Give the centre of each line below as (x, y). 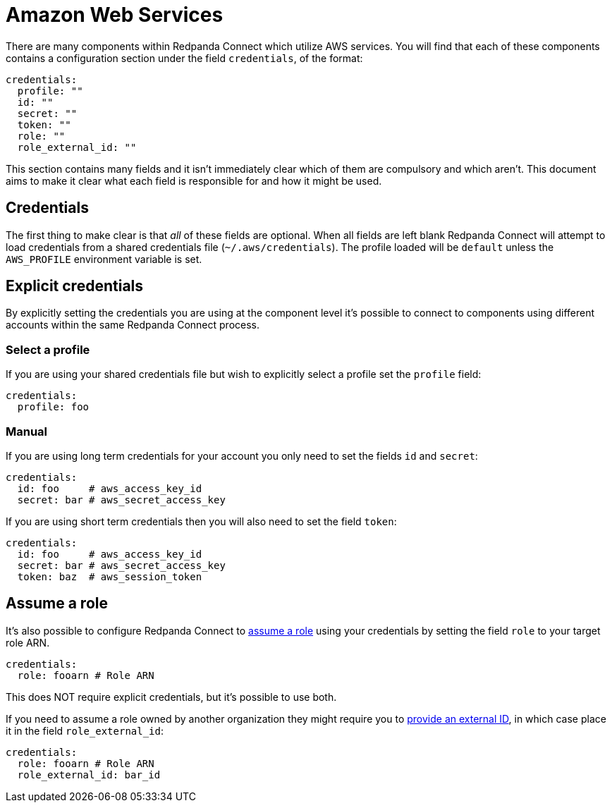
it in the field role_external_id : (85, 730)
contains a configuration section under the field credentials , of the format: (184, 58)
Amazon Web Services (115, 15)
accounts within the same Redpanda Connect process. (133, 325)
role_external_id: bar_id (89, 775)
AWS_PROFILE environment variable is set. (104, 259)
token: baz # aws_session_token (110, 576)
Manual (27, 431)
